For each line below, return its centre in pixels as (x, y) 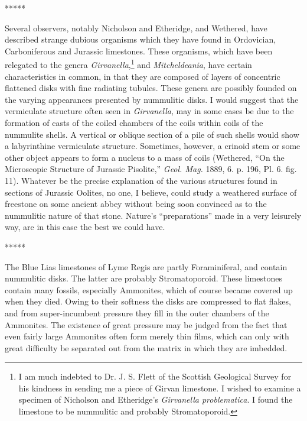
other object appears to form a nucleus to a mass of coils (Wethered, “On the (145, 157)
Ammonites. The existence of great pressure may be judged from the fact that (146, 324)
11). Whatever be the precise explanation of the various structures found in (141, 180)
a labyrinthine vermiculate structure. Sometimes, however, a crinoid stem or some (153, 146)
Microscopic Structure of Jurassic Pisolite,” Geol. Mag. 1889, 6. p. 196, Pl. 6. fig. (151, 169)
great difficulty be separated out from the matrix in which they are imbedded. (146, 347)
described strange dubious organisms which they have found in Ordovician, (141, 39)
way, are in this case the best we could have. (85, 227)
